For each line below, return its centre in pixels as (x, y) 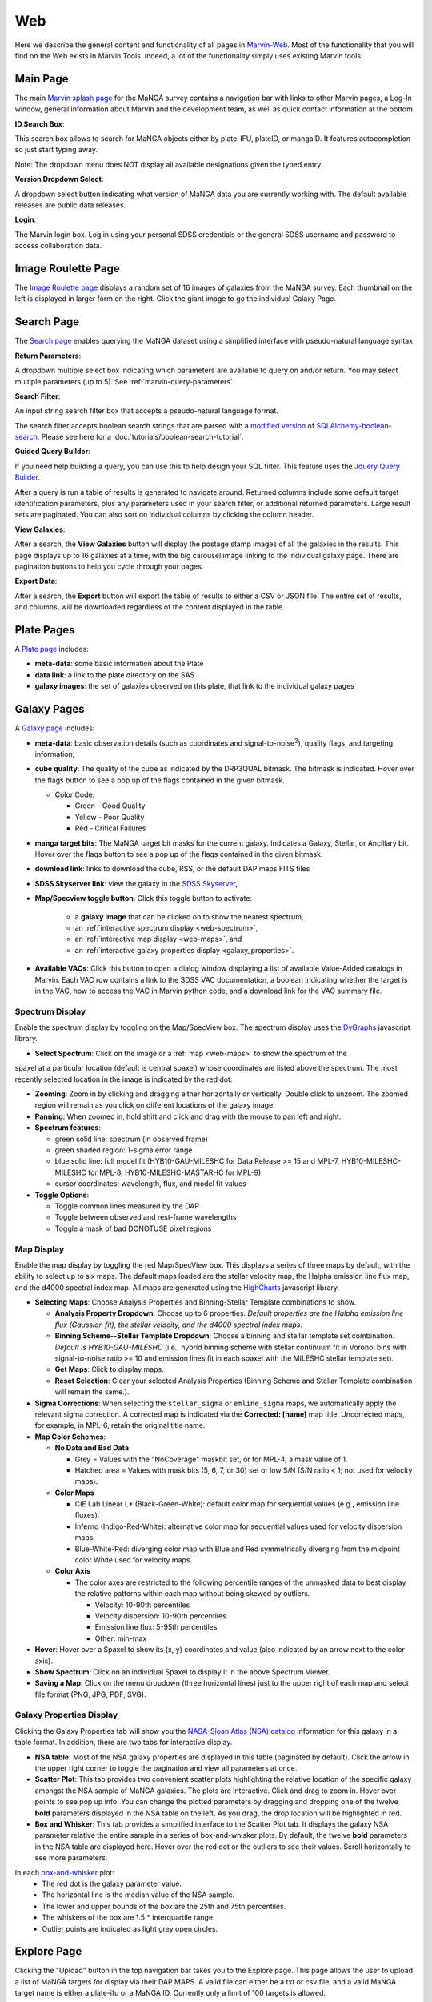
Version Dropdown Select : (59, 179)
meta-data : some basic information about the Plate (119, 664)
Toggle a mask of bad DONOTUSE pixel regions (133, 1228)
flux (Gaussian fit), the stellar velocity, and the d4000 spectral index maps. (179, 1325)
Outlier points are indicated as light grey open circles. (130, 1928)
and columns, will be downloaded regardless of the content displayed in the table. (150, 607)
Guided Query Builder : (53, 452)
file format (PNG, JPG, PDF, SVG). (91, 1694)
